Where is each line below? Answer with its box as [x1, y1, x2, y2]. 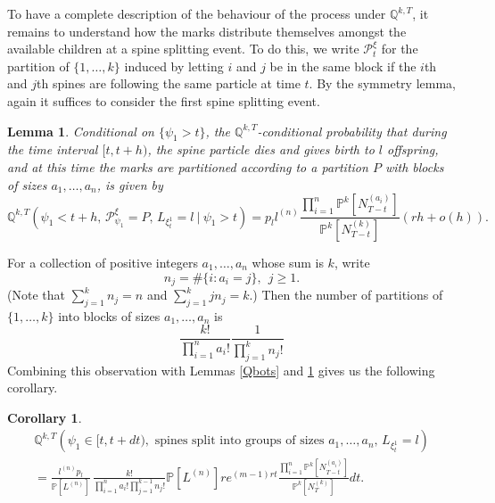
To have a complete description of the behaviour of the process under [7, 4, 386, 22]
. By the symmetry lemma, [309, 74, 456, 93]
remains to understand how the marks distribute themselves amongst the [7, 21, 407, 40]
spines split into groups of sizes [154, 434, 325, 448]
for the [381, 39, 418, 58]
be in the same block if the [269, 56, 417, 75]
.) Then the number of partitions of [249, 285, 443, 304]
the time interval [7, 140, 98, 159]
